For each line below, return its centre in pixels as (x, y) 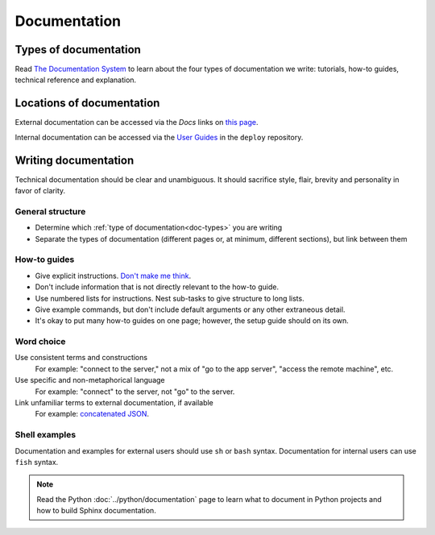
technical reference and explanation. (76, 80)
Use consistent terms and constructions (81, 358)
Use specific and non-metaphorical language (90, 380)
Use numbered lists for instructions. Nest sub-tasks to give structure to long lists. (170, 298)
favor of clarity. (40, 191)
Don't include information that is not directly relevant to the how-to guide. (157, 287)
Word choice (40, 342)
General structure (50, 211)
